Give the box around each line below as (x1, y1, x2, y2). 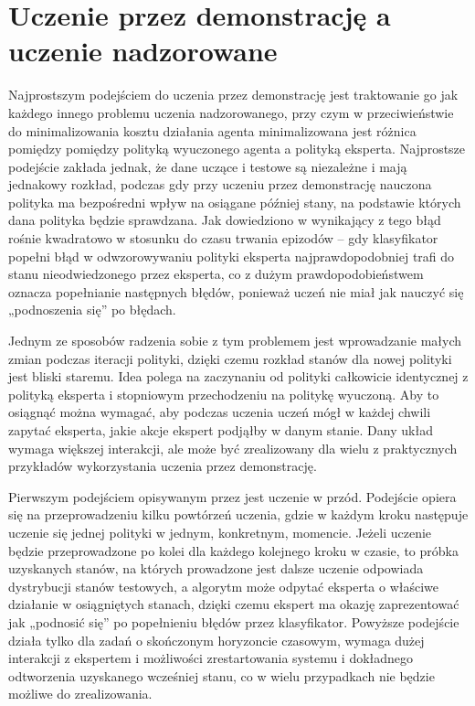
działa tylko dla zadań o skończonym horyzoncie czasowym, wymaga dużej (8, 630, 425, 649)
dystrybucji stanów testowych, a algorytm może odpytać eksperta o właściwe (8, 576, 439, 595)
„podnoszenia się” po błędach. (8, 300, 176, 319)
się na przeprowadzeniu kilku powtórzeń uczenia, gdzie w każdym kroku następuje (8, 505, 469, 524)
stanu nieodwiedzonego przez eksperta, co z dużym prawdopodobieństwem (8, 264, 424, 283)
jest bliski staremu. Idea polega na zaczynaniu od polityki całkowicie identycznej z (8, 367, 469, 386)
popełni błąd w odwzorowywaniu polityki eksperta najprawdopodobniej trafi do (8, 246, 455, 265)
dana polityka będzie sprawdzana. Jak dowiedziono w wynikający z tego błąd (8, 210, 441, 230)
